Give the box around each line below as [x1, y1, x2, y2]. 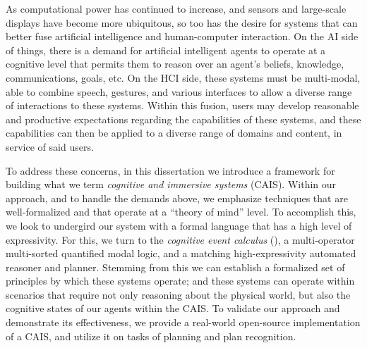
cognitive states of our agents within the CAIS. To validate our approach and [6, 301, 340, 316]
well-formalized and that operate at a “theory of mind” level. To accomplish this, [6, 204, 356, 219]
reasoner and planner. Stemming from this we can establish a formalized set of [6, 259, 345, 274]
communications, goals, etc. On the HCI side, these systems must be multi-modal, [6, 70, 361, 85]
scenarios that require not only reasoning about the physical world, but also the [6, 287, 351, 302]
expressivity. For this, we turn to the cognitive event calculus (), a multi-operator [6, 232, 355, 247]
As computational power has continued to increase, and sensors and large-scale [6, 1, 347, 15]
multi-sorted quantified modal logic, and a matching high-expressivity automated [6, 246, 356, 261]
